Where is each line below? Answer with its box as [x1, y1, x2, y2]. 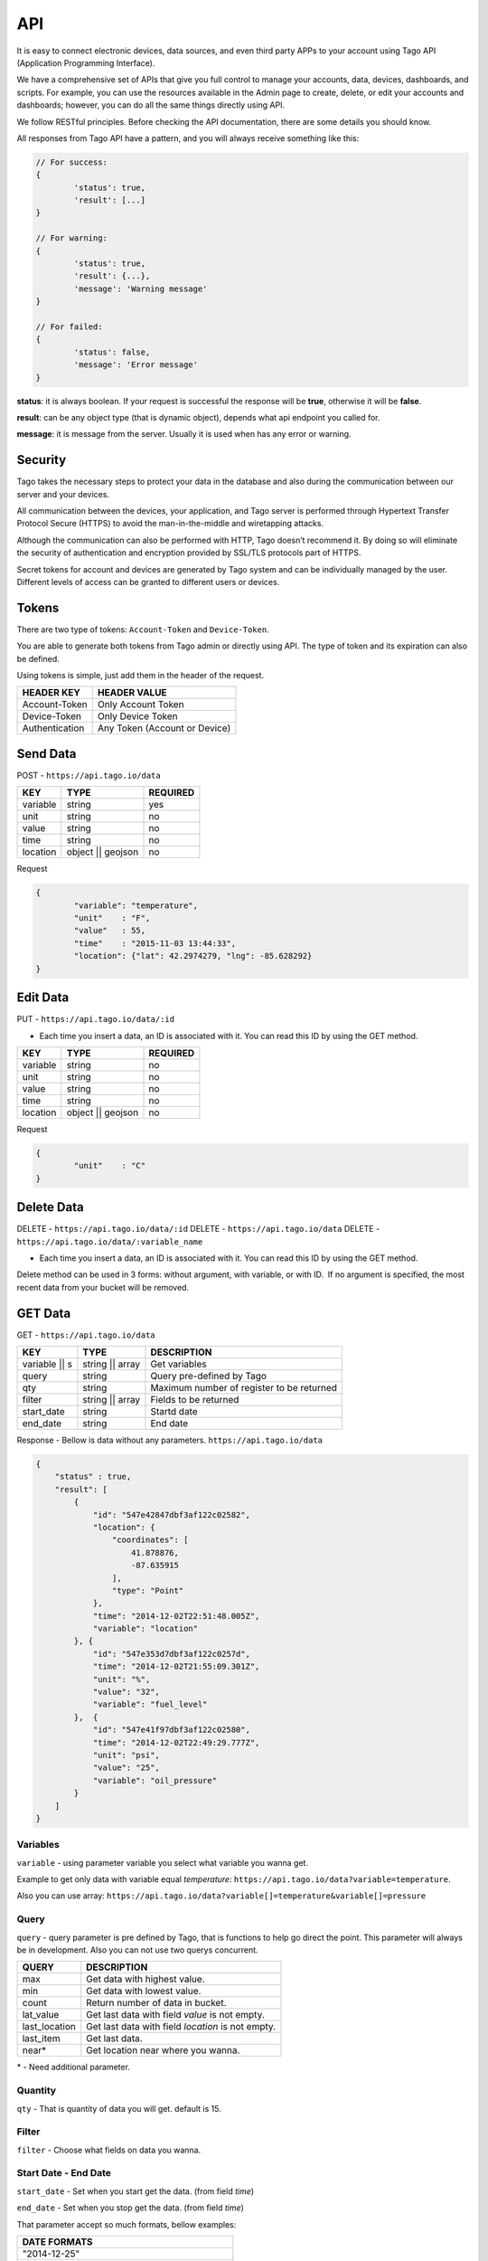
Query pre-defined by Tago [150, 1370, 267, 1383]
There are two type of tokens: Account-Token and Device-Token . [16, 624, 270, 635]
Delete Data [16, 1199, 85, 1216]
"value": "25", [92, 1763, 160, 1773]
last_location [22, 2020, 77, 2033]
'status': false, [73, 346, 151, 357]
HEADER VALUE [98, 686, 167, 699]
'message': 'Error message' [73, 360, 199, 370]
